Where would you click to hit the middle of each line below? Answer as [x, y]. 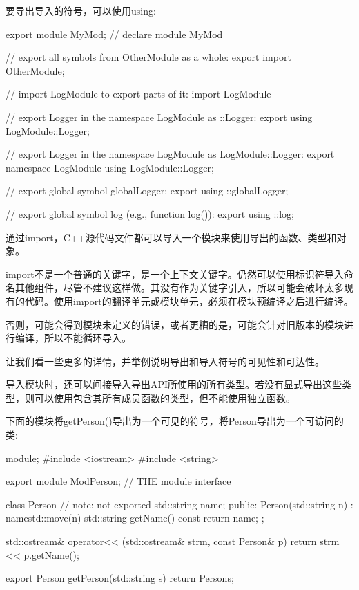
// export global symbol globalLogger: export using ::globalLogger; [147, 191]
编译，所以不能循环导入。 [73, 338]
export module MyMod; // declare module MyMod [114, 34]
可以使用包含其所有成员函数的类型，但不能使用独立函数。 [165, 397]
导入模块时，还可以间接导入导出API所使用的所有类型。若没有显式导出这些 [174, 384]
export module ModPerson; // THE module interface [118, 481]
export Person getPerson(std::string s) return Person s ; [120, 578]
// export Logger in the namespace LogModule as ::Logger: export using [159, 117]
